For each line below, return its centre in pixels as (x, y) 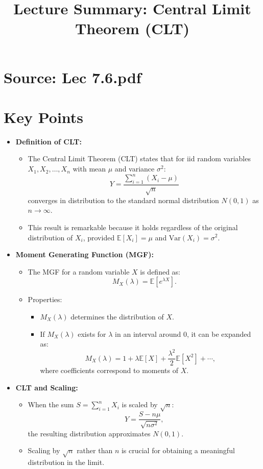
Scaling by (44, 450)
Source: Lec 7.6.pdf (73, 77)
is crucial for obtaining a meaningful (178, 450)
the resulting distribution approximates (89, 433)
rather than (95, 450)
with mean (89, 169)
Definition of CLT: (49, 141)
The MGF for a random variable (79, 271)
